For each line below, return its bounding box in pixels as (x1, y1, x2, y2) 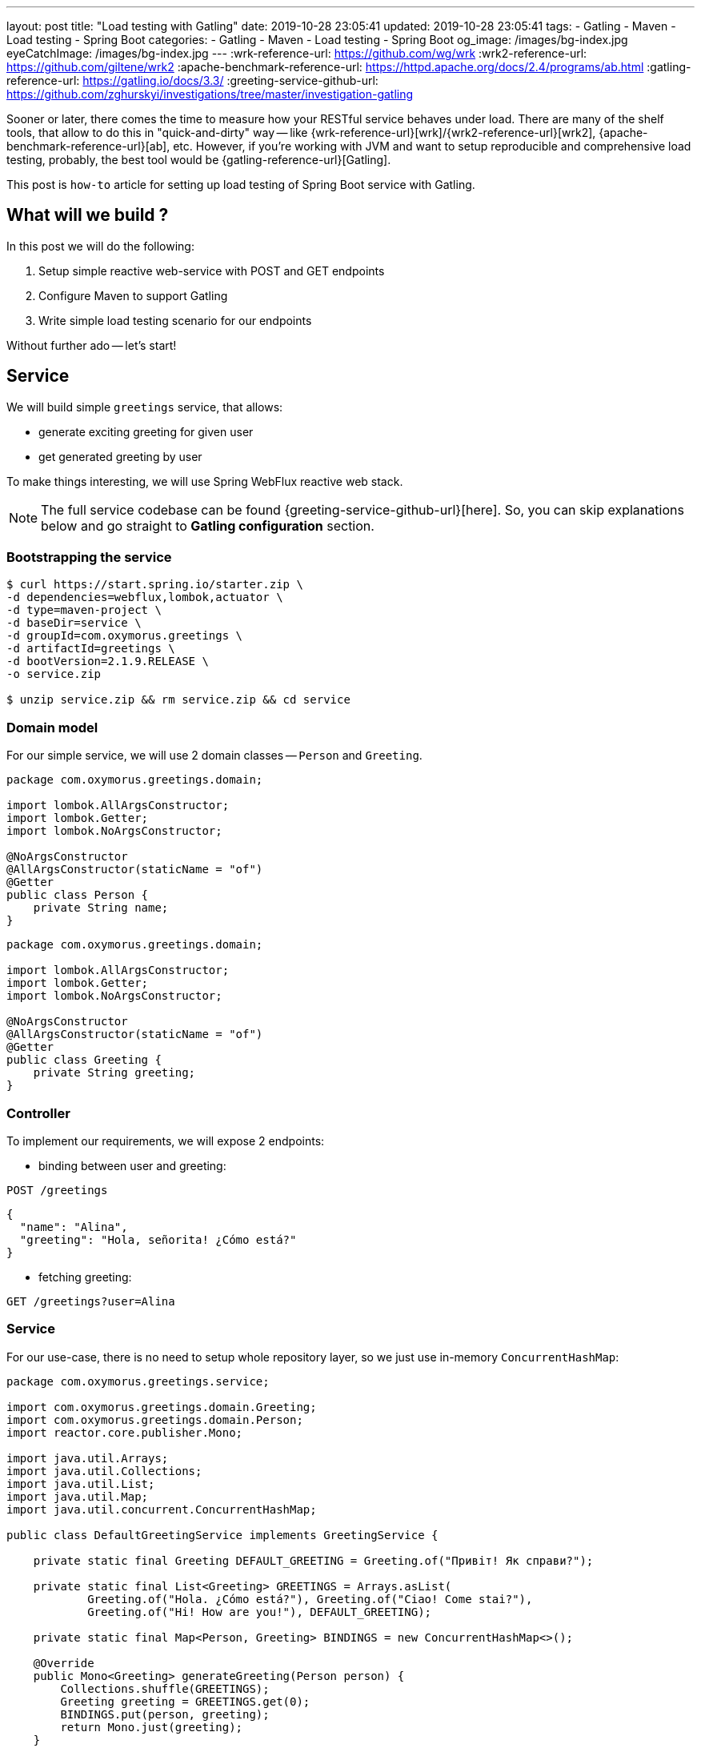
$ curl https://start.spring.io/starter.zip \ (6, 578, 303, 591)
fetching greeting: (38, 1269, 132, 1284)
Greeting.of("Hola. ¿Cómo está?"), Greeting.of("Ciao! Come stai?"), (87, 1592, 533, 1606)
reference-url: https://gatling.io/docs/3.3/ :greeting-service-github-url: (6, 74, 379, 87)
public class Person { (6, 888, 149, 902)
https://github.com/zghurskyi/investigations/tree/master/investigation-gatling (6, 87, 414, 101)
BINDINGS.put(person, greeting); (60, 1707, 270, 1721)
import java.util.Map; (6, 1489, 149, 1503)
